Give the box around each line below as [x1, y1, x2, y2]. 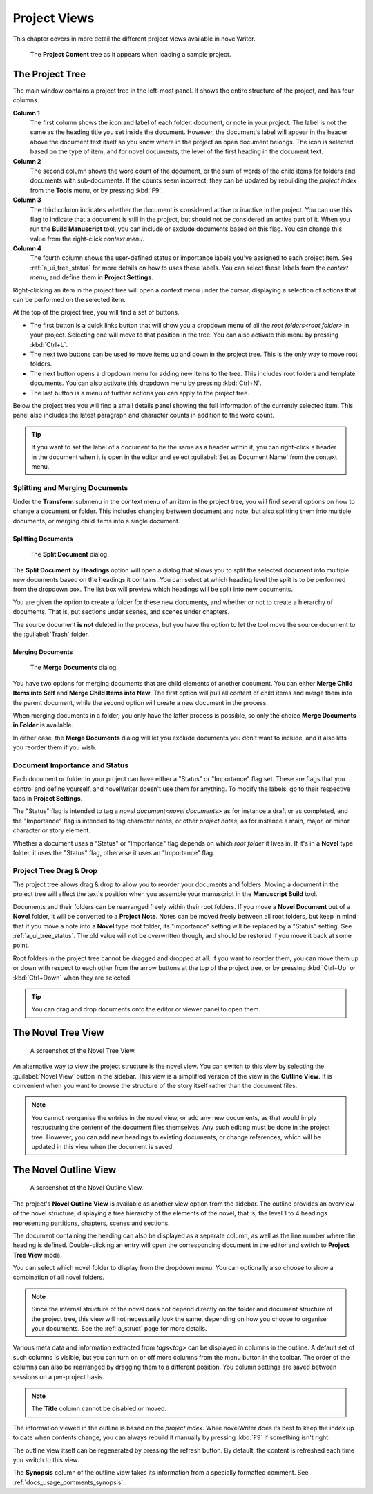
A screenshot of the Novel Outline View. [30, 1184, 144, 1192]
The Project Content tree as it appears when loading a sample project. [30, 50, 231, 58]
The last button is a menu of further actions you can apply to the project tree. [30, 389, 250, 397]
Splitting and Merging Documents [12, 483, 128, 492]
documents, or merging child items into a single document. [12, 516, 180, 525]
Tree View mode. [12, 1251, 62, 1259]
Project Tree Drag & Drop [12, 866, 98, 875]
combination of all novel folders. [12, 1273, 104, 1282]
